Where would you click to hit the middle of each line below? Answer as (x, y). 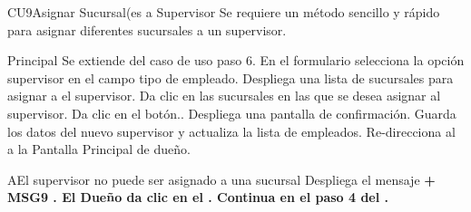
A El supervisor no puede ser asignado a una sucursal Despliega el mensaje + (221, 179)
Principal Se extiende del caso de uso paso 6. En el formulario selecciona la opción (236, 60)
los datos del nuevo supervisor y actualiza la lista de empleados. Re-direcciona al (231, 131)
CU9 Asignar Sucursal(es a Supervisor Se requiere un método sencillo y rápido (224, 12)
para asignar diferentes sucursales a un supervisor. (147, 29)
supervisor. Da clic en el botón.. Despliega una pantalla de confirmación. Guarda (232, 113)
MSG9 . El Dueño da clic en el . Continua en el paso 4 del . (198, 197)
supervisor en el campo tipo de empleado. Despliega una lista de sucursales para (231, 77)
